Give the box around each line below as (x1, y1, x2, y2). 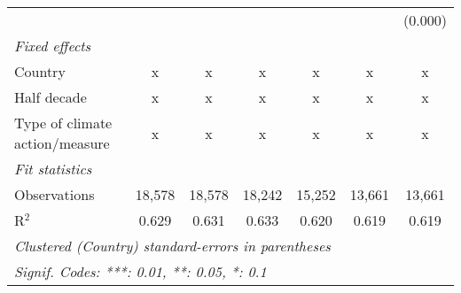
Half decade (14, 87, 87, 107)
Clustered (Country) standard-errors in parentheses (14, 235, 331, 256)
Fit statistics (14, 158, 92, 179)
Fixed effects (14, 35, 91, 56)
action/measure (14, 133, 110, 153)
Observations (14, 184, 95, 204)
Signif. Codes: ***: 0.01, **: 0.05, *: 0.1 (14, 261, 267, 281)
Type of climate (14, 112, 113, 133)
